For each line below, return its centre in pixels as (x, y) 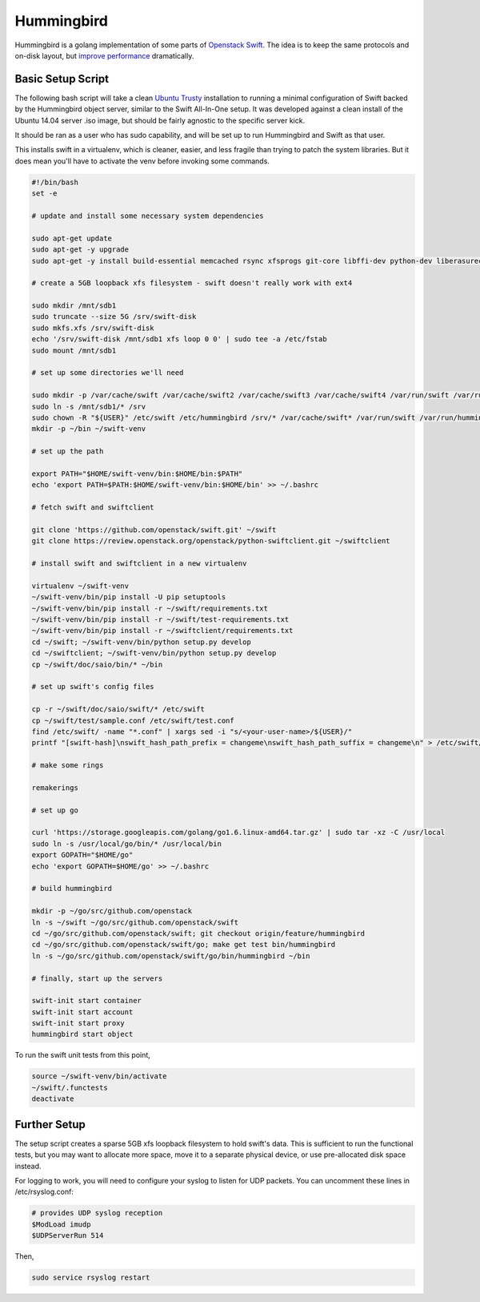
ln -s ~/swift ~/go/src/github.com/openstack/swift (135, 922)
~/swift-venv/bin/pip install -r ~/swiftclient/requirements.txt (162, 631)
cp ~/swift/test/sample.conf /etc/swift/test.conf (133, 720)
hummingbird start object (82, 1034)
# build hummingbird (72, 889)
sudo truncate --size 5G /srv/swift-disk (114, 317)
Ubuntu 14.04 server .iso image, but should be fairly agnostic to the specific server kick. (160, 120)
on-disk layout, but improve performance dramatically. (104, 55)
